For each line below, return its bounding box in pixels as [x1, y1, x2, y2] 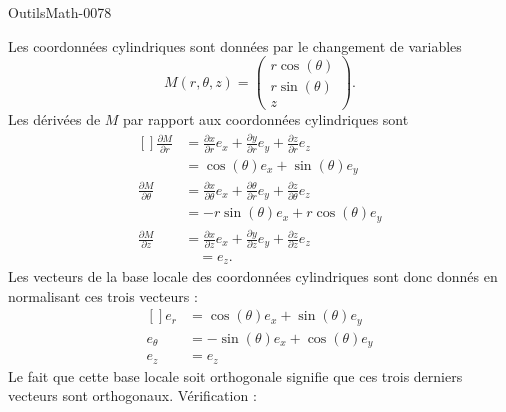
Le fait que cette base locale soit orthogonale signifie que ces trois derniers [8, 365, 463, 386]
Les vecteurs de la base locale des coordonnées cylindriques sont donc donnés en [8, 265, 498, 286]
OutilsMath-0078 [8, 2, 112, 22]
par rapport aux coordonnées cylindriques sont [123, 109, 409, 130]
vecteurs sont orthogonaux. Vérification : [8, 385, 257, 406]
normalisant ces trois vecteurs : [8, 285, 198, 306]
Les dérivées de [8, 109, 101, 130]
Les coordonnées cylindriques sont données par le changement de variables [8, 35, 462, 56]
